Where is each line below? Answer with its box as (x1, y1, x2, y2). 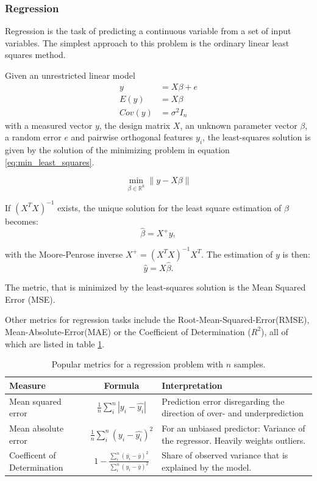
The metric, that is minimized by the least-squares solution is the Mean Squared (5, 281, 306, 294)
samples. (233, 358, 266, 371)
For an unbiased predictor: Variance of (162, 422, 305, 434)
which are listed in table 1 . (5, 337, 105, 350)
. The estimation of (201, 247, 273, 260)
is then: (282, 247, 310, 260)
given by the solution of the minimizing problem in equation (5, 143, 230, 156)
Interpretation (162, 378, 223, 391)
